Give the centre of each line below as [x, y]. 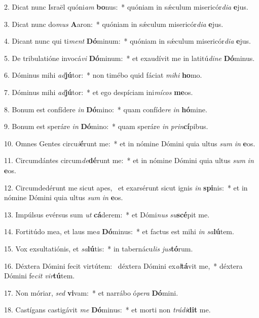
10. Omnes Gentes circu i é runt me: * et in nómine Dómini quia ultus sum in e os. [130, 143]
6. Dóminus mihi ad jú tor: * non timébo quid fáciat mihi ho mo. [103, 75]
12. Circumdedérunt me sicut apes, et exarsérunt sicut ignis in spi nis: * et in [126, 187]
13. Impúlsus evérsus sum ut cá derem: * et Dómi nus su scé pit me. [107, 214]
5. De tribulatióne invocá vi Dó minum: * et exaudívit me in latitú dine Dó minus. [129, 58]
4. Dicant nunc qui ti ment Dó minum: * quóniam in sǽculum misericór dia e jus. [127, 41]
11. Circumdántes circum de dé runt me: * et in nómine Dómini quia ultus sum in [129, 160]
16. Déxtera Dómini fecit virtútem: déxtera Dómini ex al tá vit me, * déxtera [123, 265]
